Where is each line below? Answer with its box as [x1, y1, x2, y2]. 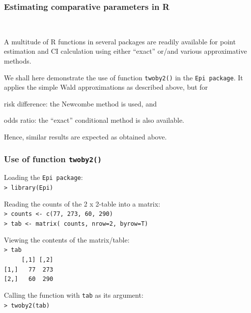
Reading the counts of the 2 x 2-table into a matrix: [4, 198, 161, 209]
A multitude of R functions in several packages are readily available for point [4, 36, 236, 46]
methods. [4, 56, 31, 66]
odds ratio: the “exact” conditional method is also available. [4, 115, 184, 125]
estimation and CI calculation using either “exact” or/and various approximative [4, 46, 247, 56]
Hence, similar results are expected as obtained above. [4, 132, 167, 142]
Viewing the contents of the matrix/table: [4, 234, 130, 244]
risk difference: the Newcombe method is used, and [4, 98, 157, 108]
